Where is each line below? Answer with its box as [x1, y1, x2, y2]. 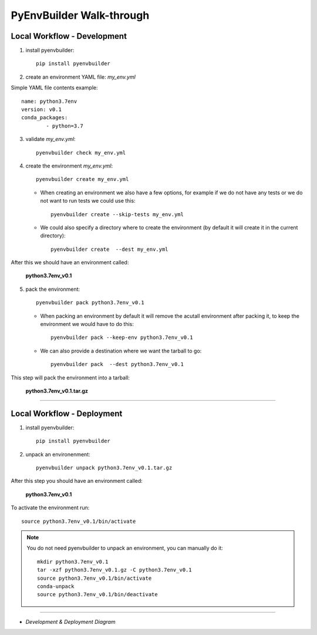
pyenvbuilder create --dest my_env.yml [50, 246, 168, 253]
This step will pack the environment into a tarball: [11, 374, 130, 381]
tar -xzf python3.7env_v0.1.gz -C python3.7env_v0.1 [37, 567, 192, 573]
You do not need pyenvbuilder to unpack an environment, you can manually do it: [26, 545, 223, 552]
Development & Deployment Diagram [25, 618, 116, 625]
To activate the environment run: [11, 504, 90, 511]
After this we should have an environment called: [11, 259, 129, 266]
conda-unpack [37, 583, 75, 590]
